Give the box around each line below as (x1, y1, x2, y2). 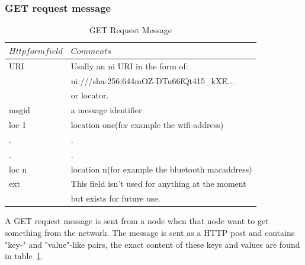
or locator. (70, 89, 109, 101)
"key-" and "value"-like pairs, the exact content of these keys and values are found (5, 238, 300, 250)
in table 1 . (5, 250, 43, 262)
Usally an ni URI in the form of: (70, 59, 188, 72)
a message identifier (70, 104, 142, 116)
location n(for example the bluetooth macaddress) (70, 162, 252, 175)
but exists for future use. (70, 192, 160, 205)
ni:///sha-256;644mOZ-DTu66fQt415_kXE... (70, 74, 235, 87)
